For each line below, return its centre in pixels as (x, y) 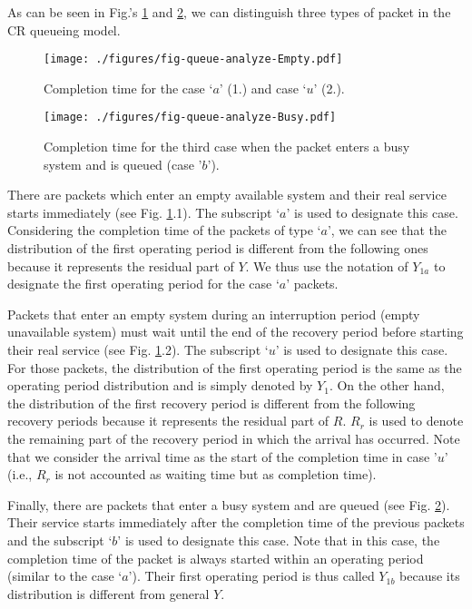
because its (430, 576)
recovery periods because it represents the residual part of (168, 421)
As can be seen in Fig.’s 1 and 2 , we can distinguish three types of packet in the (229, 12)
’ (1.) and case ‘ (263, 88)
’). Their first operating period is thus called (251, 576)
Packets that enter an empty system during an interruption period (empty (214, 314)
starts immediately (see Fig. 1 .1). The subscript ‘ (144, 212)
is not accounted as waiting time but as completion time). (216, 474)
